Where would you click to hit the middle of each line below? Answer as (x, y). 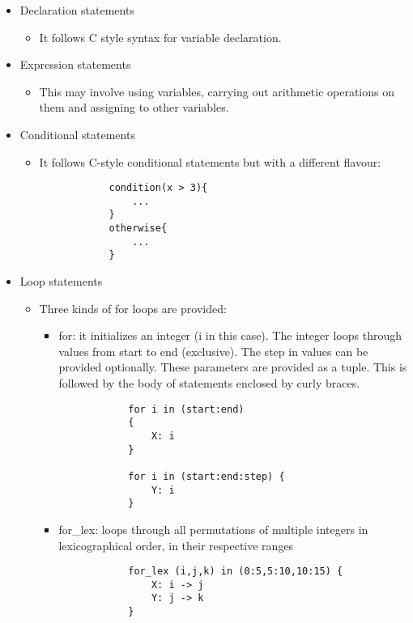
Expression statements (75, 64)
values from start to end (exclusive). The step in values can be (213, 351)
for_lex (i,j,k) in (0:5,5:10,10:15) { (236, 572)
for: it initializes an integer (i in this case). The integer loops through (230, 335)
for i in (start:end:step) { (206, 476)
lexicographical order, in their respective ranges (176, 545)
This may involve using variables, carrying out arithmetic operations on (217, 91)
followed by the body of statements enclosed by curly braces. (209, 383)
